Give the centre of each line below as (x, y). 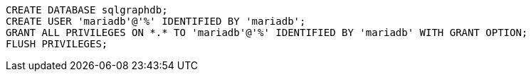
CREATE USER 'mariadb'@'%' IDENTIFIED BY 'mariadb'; (156, 21)
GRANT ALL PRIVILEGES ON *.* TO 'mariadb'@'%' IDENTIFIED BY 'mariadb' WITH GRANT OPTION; (267, 32)
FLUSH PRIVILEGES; (57, 44)
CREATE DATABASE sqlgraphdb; (87, 10)
